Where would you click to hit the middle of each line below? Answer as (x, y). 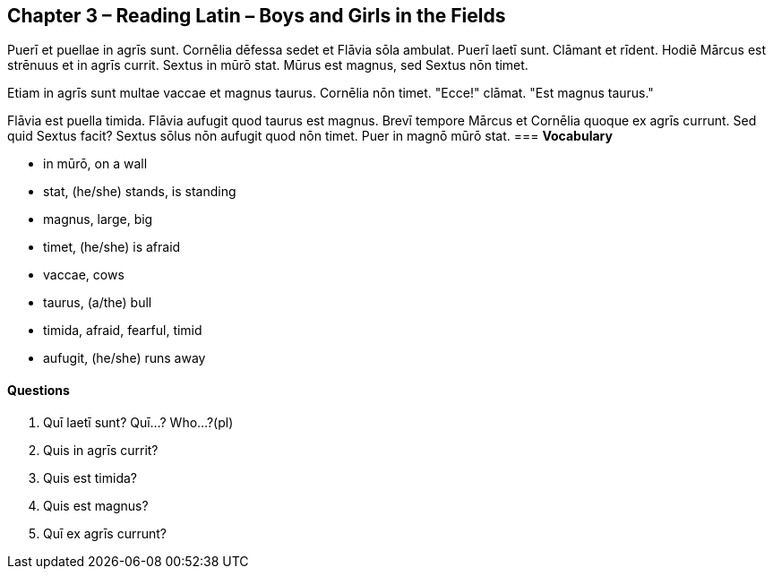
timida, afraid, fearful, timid (123, 331)
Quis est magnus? (96, 505)
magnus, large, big (98, 219)
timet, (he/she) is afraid (112, 247)
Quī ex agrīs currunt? (105, 533)
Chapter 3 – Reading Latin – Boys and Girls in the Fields (257, 16)
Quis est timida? (90, 477)
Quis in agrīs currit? (101, 450)
